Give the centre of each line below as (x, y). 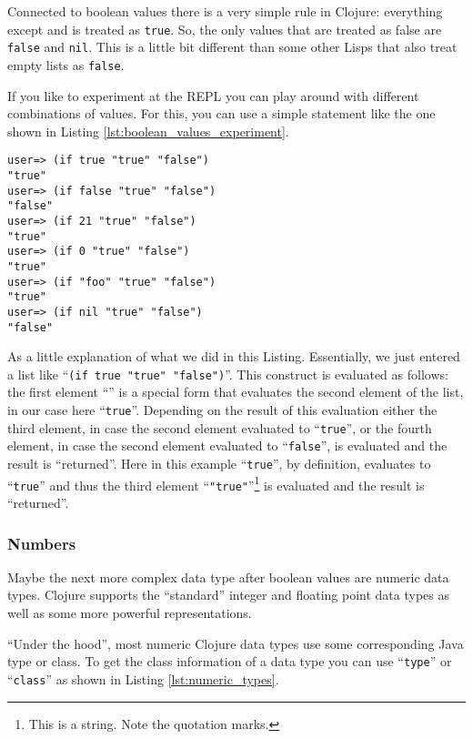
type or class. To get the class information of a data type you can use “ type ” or (230, 661)
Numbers (42, 543)
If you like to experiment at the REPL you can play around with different (213, 95)
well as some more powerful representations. (130, 612)
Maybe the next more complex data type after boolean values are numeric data (228, 577)
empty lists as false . (66, 64)
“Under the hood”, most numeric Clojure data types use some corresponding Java (236, 643)
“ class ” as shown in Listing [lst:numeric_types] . (143, 678)
